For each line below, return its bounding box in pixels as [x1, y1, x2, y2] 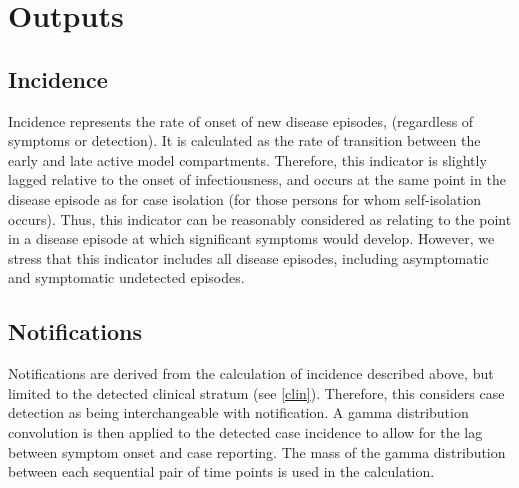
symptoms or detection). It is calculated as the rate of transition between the [8, 130, 481, 151]
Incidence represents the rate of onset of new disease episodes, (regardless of [8, 110, 474, 131]
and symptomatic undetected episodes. [8, 267, 245, 288]
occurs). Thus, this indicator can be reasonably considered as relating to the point [8, 208, 512, 229]
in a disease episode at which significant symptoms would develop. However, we [8, 228, 495, 249]
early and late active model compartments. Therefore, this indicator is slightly [8, 149, 487, 170]
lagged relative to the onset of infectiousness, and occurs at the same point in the [8, 169, 506, 190]
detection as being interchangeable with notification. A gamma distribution [8, 402, 469, 423]
